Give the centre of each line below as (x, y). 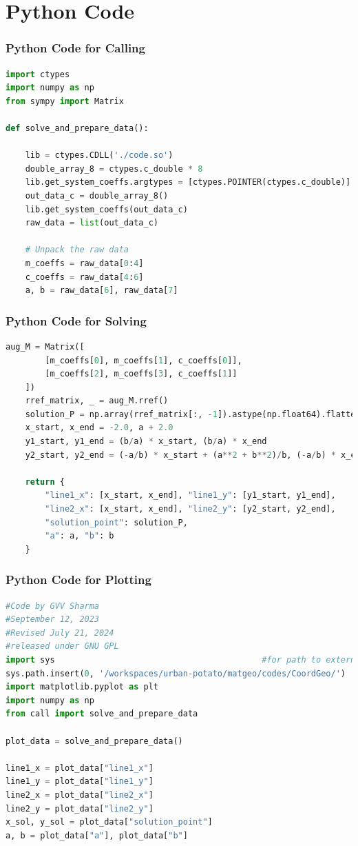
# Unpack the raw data (77, 250)
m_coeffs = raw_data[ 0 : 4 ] (84, 263)
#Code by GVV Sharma (53, 606)
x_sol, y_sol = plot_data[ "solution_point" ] (109, 822)
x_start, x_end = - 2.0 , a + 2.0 (99, 428)
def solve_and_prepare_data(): (77, 128)
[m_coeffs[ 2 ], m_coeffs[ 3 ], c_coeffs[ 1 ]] (141, 374)
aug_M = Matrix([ (45, 346)
